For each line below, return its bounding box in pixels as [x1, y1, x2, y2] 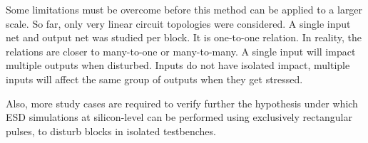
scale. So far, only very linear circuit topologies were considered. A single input [6, 16, 351, 31]
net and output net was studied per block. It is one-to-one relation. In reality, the [6, 30, 362, 45]
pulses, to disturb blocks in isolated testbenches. [6, 123, 216, 138]
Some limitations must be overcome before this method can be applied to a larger [6, 2, 363, 16]
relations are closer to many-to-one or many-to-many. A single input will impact [6, 43, 356, 58]
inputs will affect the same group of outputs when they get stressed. [6, 71, 303, 86]
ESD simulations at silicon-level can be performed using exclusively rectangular [6, 110, 352, 125]
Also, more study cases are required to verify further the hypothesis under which [6, 95, 358, 110]
